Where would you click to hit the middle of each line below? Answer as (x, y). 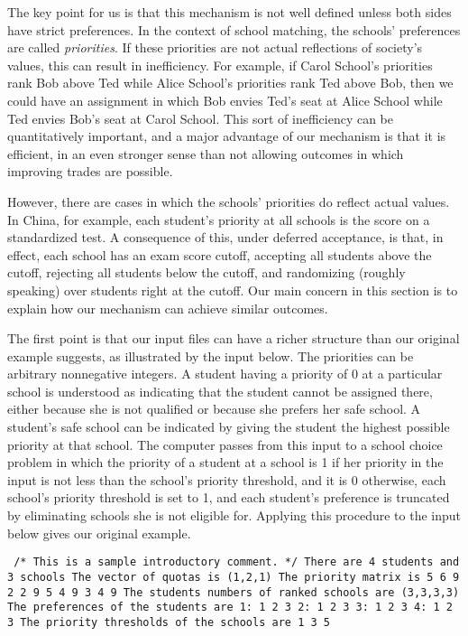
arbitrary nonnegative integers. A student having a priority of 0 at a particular (225, 374)
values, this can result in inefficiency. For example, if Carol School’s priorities (220, 65)
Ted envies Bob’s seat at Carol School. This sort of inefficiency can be (200, 118)
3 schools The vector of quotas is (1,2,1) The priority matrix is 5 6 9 (234, 577)
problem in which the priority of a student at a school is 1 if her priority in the (225, 462)
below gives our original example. (99, 533)
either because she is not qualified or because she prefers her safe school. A (214, 409)
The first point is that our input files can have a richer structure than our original (234, 338)
